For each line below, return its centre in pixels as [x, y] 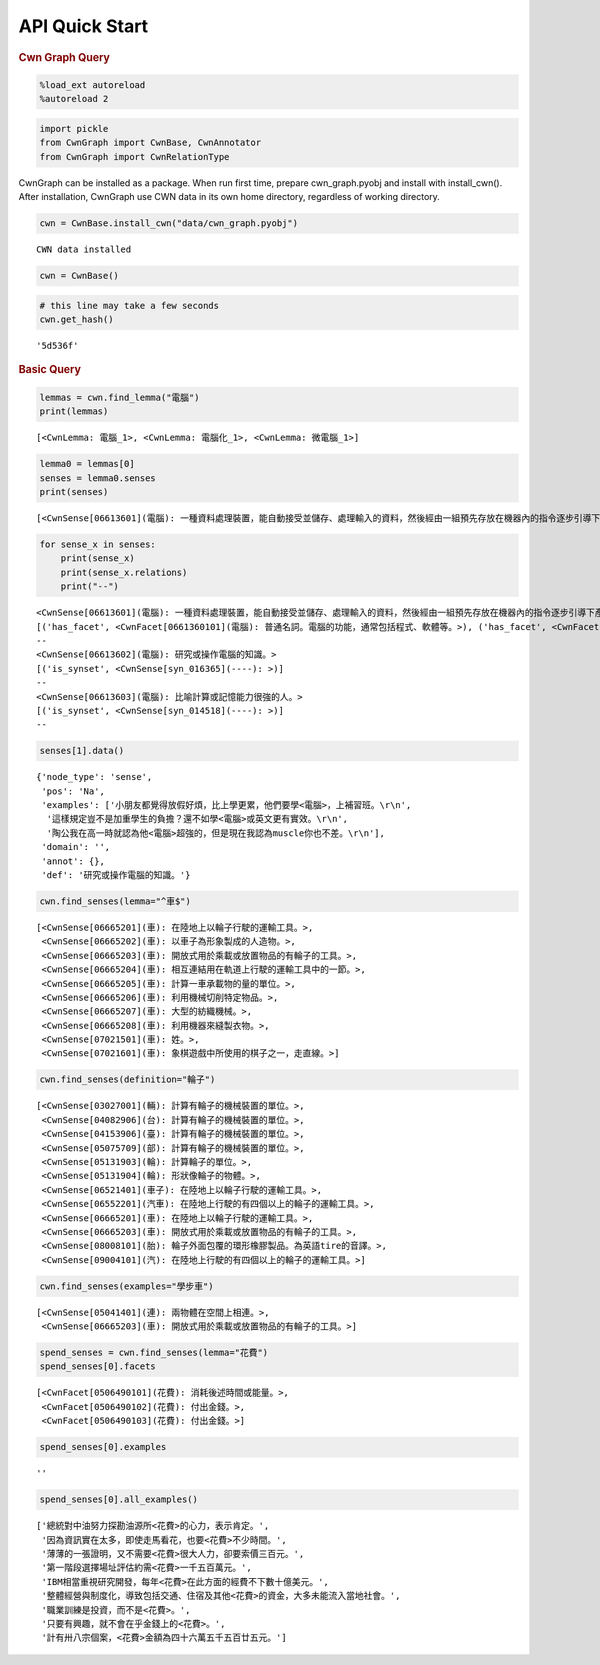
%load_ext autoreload [92, 85]
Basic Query [50, 370]
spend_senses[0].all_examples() [119, 1499]
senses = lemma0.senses [98, 478]
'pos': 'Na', [73, 791]
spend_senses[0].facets [98, 1366]
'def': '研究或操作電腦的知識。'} [116, 875]
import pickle [74, 128]
